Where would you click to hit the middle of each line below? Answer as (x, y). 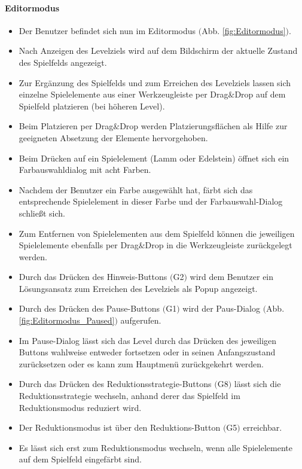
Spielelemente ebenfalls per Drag (79, 245)
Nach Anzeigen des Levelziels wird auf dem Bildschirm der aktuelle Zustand (158, 51)
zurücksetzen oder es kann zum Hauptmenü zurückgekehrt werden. (141, 363)
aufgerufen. (141, 320)
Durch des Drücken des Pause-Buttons (89, 308)
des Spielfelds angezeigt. (63, 62)
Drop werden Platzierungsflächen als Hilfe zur (204, 126)
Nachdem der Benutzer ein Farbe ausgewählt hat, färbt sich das (136, 189)
